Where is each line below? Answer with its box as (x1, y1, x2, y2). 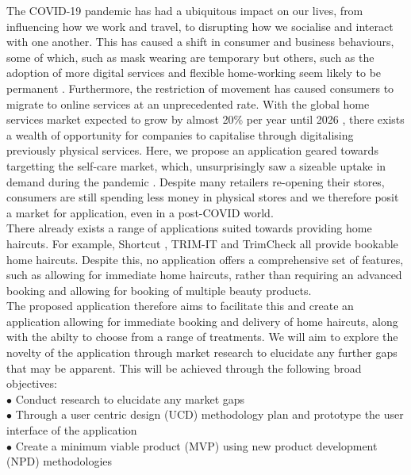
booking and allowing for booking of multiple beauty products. (6, 282, 312, 298)
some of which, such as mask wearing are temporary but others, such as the (6, 48, 375, 65)
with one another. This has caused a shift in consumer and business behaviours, (6, 33, 394, 50)
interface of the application (6, 422, 137, 439)
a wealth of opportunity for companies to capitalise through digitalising (6, 126, 354, 143)
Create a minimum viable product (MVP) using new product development (15, 437, 378, 454)
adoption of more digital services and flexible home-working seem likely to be (6, 64, 382, 81)
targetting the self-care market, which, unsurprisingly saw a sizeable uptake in (6, 157, 386, 174)
